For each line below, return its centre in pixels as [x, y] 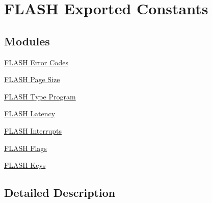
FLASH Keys [25, 165]
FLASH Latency [30, 113]
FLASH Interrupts [33, 130]
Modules [27, 41]
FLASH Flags [25, 148]
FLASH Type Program [40, 96]
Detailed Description [60, 193]
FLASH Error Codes [36, 62]
